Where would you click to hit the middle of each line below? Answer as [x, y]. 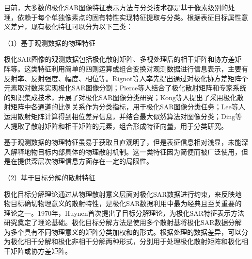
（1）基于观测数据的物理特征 [50, 43]
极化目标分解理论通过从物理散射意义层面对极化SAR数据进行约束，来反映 [119, 194]
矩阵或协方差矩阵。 [41, 251]
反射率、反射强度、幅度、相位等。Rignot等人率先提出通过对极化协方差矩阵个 [126, 78]
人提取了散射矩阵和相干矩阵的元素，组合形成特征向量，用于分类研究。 [116, 126]
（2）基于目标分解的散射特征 [50, 177]
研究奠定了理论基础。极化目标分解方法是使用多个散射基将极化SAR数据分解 [123, 222]
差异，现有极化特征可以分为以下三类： [71, 26]
